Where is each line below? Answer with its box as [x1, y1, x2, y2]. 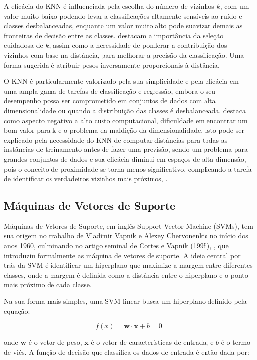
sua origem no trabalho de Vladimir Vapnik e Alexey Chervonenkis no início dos [4, 230, 248, 241]
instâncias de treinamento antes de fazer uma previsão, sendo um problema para [4, 144, 248, 154]
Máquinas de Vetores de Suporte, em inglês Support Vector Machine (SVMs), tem [4, 220, 253, 231]
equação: [4, 305, 30, 316]
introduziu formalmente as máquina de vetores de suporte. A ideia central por [4, 250, 241, 260]
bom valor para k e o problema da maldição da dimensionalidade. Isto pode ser [4, 125, 244, 135]
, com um [220, 1, 249, 11]
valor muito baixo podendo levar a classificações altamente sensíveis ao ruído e [4, 10, 242, 21]
